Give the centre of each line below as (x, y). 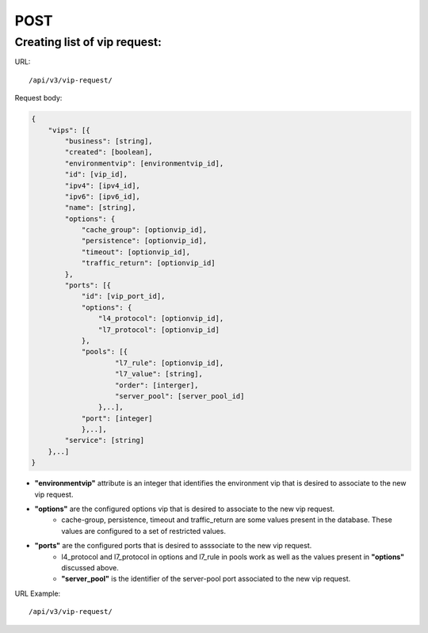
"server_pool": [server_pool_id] (180, 396)
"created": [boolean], (109, 152)
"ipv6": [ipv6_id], (102, 196)
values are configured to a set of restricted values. (143, 531)
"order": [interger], (157, 385)
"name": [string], (100, 208)
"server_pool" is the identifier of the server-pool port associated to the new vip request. (206, 579)
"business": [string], (109, 141)
